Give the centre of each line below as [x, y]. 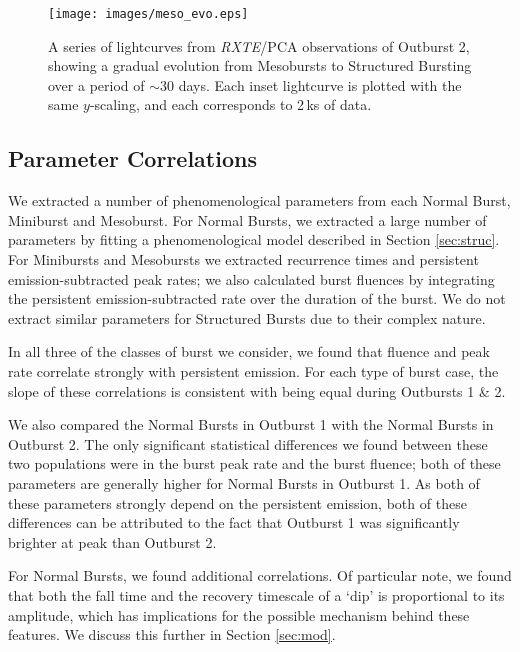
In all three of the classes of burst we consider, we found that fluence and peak [249, 351]
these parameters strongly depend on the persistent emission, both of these [237, 502]
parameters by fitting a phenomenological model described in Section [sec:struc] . [254, 239]
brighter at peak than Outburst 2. [112, 541]
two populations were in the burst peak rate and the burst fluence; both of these [254, 463]
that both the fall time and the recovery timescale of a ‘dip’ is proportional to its [256, 594]
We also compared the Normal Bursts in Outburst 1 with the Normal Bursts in [251, 424]
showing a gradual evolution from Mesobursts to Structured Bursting [260, 65]
